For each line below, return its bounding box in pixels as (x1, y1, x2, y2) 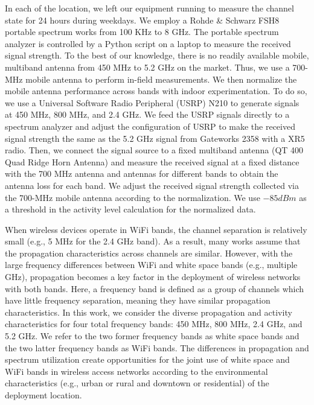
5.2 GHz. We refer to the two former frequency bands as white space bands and (5, 330, 300, 342)
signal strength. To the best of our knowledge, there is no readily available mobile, (5, 49, 309, 62)
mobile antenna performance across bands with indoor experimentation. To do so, (5, 85, 307, 97)
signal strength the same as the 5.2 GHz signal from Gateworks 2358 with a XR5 (5, 132, 305, 144)
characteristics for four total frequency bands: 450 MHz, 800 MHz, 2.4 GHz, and (5, 317, 303, 330)
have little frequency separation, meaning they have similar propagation (5, 294, 271, 307)
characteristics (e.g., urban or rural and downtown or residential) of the (5, 377, 269, 389)
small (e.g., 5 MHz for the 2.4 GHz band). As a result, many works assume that (5, 235, 301, 247)
